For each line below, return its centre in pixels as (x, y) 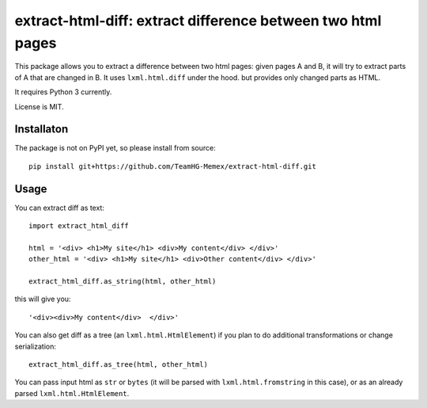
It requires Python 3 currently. (63, 92)
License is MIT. (39, 106)
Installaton (42, 130)
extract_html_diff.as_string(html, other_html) (123, 282)
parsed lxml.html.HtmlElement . (72, 393)
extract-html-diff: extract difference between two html (198, 21)
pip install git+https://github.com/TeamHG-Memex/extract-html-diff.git (172, 166)
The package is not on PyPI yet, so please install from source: (115, 148)
